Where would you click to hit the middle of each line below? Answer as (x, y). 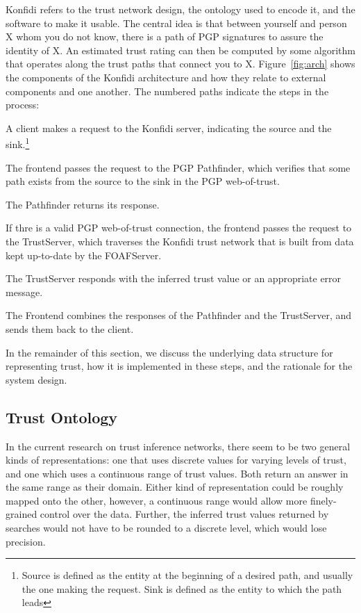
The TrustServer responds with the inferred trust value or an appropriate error (174, 278)
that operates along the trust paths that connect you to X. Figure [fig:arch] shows (180, 64)
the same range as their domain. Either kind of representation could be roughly (175, 487)
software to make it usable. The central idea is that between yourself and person (176, 23)
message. (24, 292)
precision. (26, 541)
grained (22, 514)
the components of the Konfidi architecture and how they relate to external (166, 77)
